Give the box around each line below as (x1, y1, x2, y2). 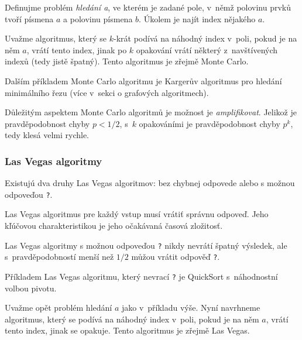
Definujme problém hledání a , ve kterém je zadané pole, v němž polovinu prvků (5, 1, 291, 13)
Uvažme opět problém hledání (5, 301, 112, 314)
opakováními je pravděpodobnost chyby (139, 117, 280, 129)
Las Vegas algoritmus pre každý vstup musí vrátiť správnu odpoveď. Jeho (5, 208, 269, 220)
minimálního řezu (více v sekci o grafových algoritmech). (5, 86, 209, 98)
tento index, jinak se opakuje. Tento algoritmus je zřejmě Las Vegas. (5, 324, 250, 336)
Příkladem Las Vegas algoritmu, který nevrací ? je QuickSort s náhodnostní (5, 270, 278, 282)
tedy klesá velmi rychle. (5, 129, 89, 141)
